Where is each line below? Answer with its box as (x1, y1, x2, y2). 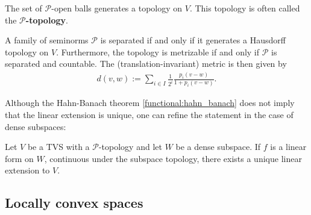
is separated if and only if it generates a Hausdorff (100, 34, 286, 46)
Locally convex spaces (5, 193, 143, 212)
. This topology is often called (189, 2, 300, 14)
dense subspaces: (5, 120, 66, 132)
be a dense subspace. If (175, 140, 261, 153)
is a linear (270, 140, 307, 153)
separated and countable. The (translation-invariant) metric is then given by (5, 57, 287, 70)
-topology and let (98, 140, 162, 153)
